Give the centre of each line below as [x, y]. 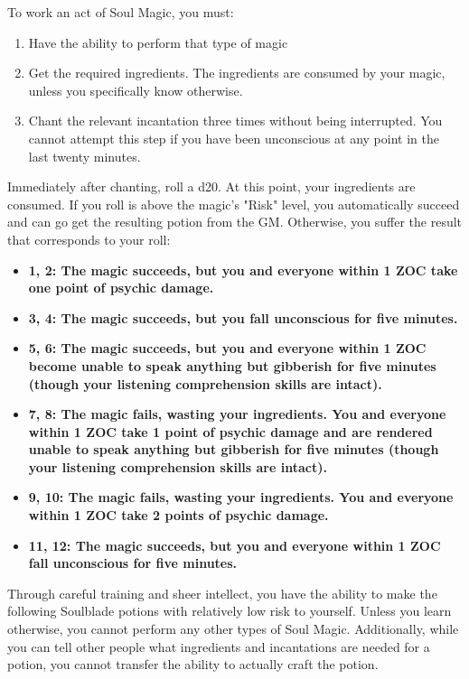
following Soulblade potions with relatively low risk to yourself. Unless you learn [230, 611]
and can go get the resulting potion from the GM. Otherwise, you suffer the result [235, 222]
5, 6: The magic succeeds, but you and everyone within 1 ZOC [227, 348]
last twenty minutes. [84, 156]
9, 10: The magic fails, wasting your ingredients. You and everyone [241, 497]
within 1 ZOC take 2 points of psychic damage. [178, 515]
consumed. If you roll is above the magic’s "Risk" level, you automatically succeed [234, 204]
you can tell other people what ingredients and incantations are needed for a [219, 646]
